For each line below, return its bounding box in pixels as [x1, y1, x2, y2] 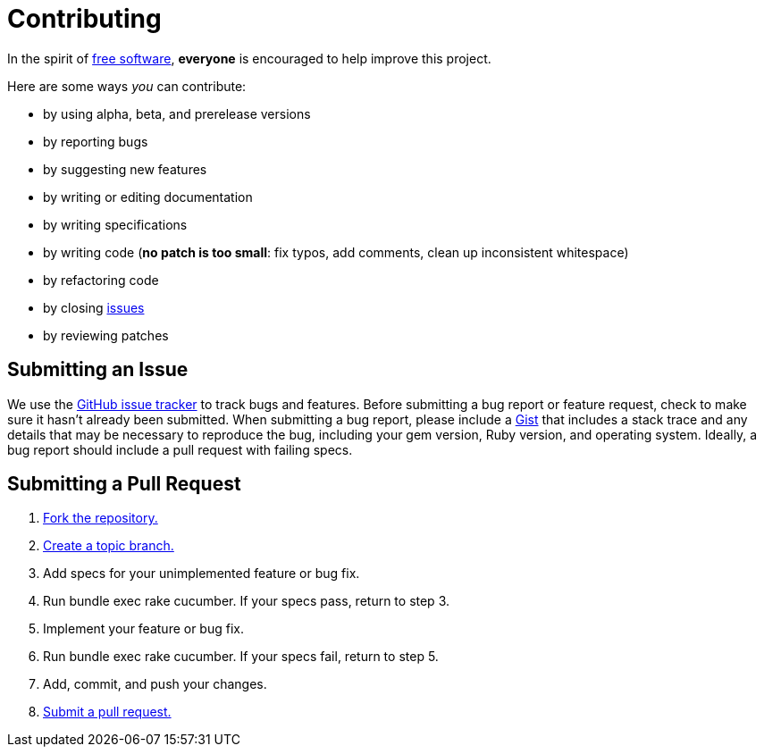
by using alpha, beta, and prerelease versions [43, 105, 311, 121]
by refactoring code [43, 272, 159, 288]
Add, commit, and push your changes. [43, 676, 267, 692]
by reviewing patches [43, 327, 169, 343]
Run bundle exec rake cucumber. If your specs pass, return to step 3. [43, 593, 449, 609]
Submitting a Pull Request [7, 473, 241, 496]
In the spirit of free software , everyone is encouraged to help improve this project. [7, 50, 491, 66]
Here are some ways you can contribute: [7, 78, 247, 94]
